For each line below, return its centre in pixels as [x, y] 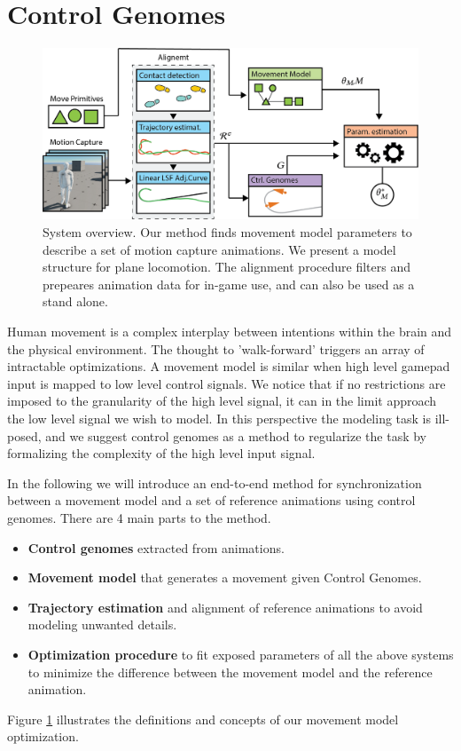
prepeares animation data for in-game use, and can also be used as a [229, 284]
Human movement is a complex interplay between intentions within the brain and [230, 332]
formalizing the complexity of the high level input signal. [161, 453]
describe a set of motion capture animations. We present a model [219, 249]
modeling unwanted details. [102, 625]
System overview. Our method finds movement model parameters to [227, 232]
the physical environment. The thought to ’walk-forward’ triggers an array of [216, 348]
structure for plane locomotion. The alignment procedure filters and [227, 267]
